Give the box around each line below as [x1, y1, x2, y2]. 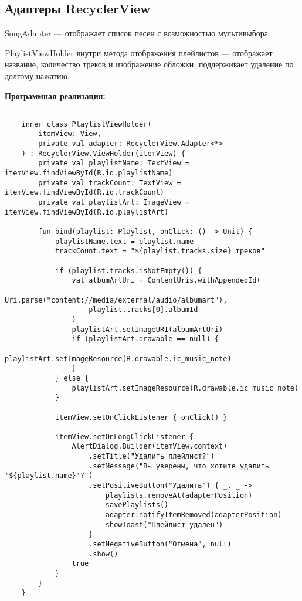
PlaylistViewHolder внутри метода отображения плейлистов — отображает [5, 46, 273, 59]
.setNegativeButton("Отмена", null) [89, 540, 232, 549]
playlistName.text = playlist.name [55, 237, 194, 246]
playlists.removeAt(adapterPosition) [105, 491, 253, 500]
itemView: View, [38, 130, 101, 138]
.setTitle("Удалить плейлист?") [89, 452, 215, 461]
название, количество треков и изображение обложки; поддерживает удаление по [5, 58, 294, 70]
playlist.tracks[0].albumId [89, 305, 198, 314]
